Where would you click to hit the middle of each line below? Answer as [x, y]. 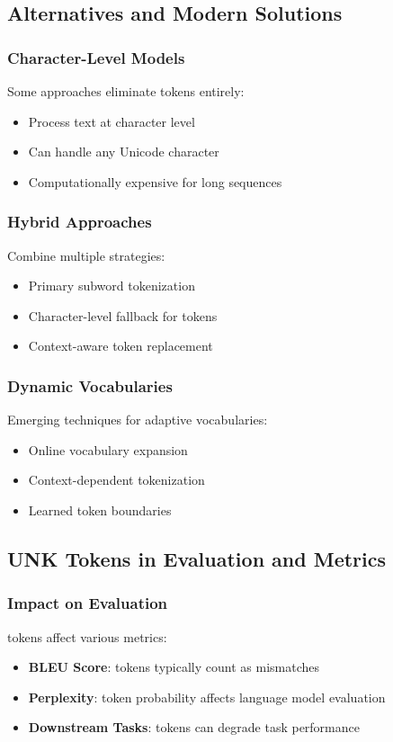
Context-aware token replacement [121, 346]
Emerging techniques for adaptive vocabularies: [138, 420]
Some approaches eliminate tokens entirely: [126, 91]
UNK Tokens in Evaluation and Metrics [197, 558]
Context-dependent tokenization [116, 480]
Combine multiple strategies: [86, 255]
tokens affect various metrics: [87, 636]
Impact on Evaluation [88, 603]
